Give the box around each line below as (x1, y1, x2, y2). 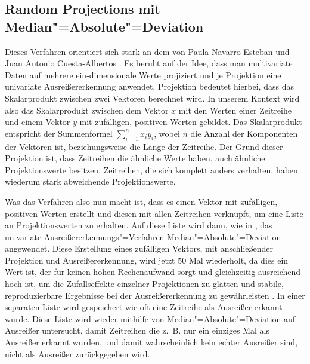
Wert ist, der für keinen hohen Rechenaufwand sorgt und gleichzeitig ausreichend (5, 265, 301, 278)
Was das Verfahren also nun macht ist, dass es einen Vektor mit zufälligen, (5, 195, 278, 207)
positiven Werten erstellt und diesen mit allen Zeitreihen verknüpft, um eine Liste (5, 207, 303, 219)
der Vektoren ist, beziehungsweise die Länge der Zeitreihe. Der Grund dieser (5, 140, 283, 152)
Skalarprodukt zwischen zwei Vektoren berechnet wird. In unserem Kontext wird (5, 91, 300, 104)
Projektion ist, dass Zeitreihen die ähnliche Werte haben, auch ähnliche (5, 152, 265, 164)
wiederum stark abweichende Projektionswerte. (5, 175, 176, 188)
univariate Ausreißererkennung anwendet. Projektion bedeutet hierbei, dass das (5, 80, 294, 93)
